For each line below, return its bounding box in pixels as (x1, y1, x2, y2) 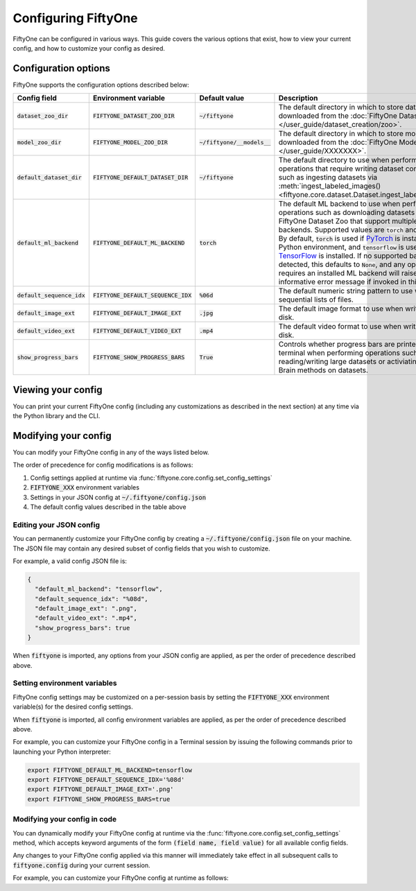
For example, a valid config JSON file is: (12, 557, 128, 565)
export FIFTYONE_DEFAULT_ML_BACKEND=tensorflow (27, 766, 192, 774)
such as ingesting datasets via (278, 173, 378, 182)
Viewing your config (12, 383, 103, 395)
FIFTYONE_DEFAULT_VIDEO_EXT (92, 327, 182, 334)
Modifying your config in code (12, 815, 117, 824)
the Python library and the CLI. (12, 412, 101, 420)
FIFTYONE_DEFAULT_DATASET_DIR (92, 173, 189, 181)
